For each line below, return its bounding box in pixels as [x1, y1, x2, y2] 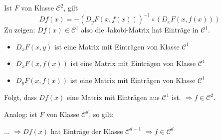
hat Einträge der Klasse [50, 125, 123, 136]
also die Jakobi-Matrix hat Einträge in [81, 24, 199, 35]
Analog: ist [4, 108, 37, 119]
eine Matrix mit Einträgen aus [66, 92, 160, 102]
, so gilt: [89, 108, 114, 119]
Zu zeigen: [4, 24, 35, 35]
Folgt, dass [4, 92, 37, 102]
